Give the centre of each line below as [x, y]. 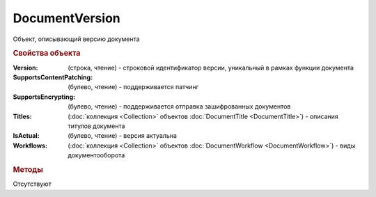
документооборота [96, 155]
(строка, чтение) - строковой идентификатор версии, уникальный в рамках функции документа [211, 68]
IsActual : [26, 136]
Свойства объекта [47, 54]
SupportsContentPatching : [53, 77]
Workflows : [30, 145]
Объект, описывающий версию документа [76, 39]
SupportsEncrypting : [44, 97]
